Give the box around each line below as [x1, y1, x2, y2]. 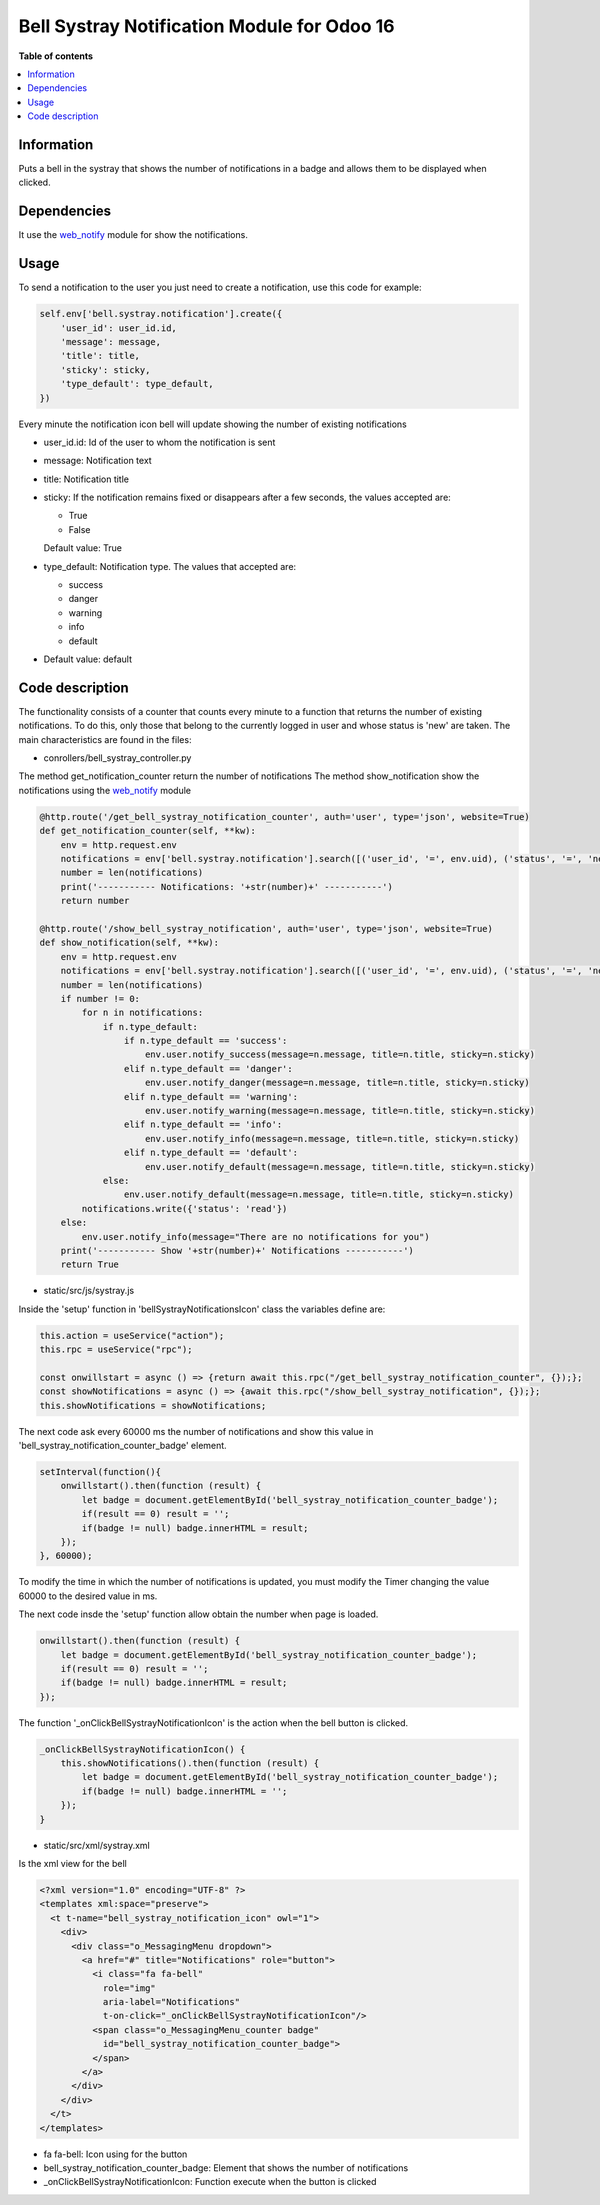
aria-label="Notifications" [102, 1996, 240, 2008]
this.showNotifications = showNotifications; [39, 1400, 267, 1411]
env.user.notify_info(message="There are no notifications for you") [81, 1231, 430, 1242]
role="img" [102, 1982, 157, 1994]
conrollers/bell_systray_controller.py [43, 752, 192, 764]
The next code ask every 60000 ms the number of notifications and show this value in [18, 1425, 374, 1437]
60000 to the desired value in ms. [18, 1590, 158, 1602]
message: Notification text [43, 455, 152, 467]
